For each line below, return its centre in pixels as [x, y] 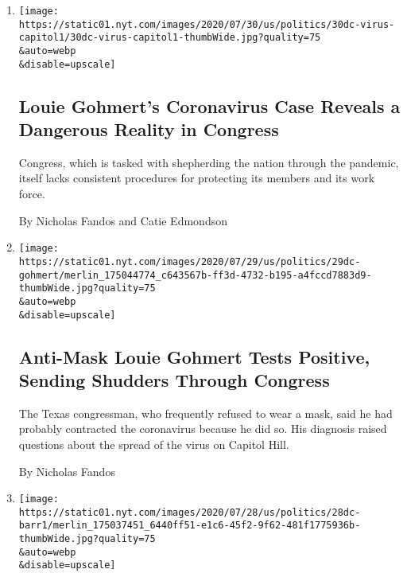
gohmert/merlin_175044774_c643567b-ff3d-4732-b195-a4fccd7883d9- [195, 275]
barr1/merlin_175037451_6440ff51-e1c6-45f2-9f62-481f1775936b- [190, 526]
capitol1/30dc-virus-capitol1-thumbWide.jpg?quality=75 [170, 38]
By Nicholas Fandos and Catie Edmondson [123, 220]
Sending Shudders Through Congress [174, 379]
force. [32, 194]
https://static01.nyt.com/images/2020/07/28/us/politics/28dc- [190, 512]
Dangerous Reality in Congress [149, 129]
